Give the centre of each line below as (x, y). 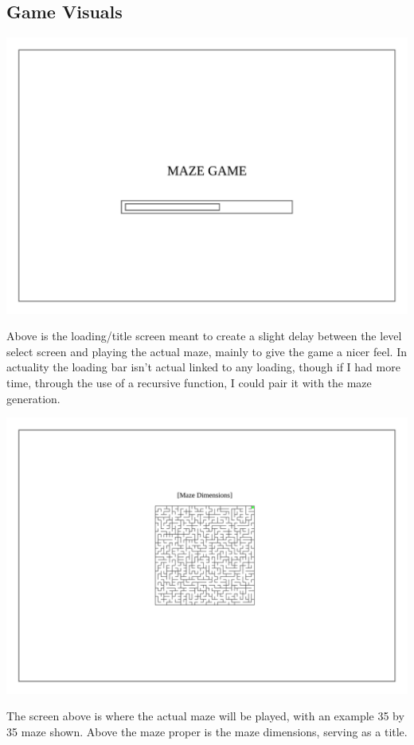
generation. (33, 398)
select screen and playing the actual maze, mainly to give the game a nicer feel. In (207, 351)
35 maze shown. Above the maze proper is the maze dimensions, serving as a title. (207, 731)
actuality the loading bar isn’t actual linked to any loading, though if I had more (203, 367)
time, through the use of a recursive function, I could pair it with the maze (189, 383)
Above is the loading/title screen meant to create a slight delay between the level (204, 336)
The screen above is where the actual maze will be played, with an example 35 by (205, 716)
